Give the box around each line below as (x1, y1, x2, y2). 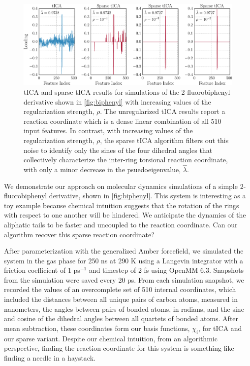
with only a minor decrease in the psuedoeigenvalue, (24, 164, 181, 174)
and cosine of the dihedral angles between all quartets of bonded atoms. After (4, 313, 239, 324)
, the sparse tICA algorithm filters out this (100, 135, 229, 145)
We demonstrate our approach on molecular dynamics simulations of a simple (4, 181, 238, 191)
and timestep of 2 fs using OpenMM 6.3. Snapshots (89, 265, 244, 275)
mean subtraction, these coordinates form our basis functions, (4, 323, 190, 333)
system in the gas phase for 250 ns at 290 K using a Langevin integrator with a (4, 255, 244, 265)
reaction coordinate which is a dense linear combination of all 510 (24, 115, 221, 126)
